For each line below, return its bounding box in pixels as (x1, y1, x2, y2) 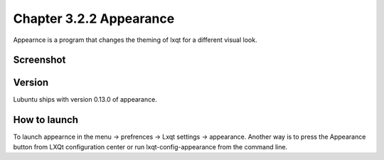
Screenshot (13, 54, 66, 66)
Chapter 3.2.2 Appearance (13, 11, 175, 26)
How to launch (13, 114, 78, 126)
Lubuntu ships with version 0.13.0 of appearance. (13, 95, 158, 104)
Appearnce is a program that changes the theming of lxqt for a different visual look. (13, 36, 257, 44)
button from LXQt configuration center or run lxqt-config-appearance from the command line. (13, 142, 288, 151)
